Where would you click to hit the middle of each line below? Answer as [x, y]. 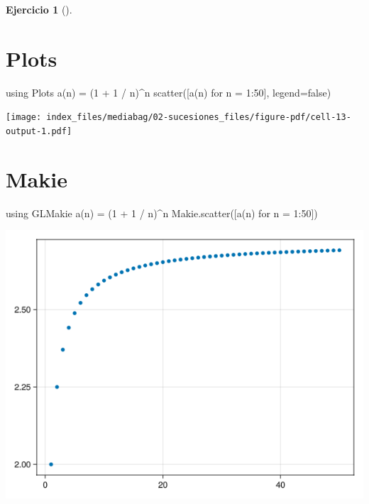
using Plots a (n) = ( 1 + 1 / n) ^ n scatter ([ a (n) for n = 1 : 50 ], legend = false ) [169, 92]
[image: [24, 117]
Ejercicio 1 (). [39, 9]
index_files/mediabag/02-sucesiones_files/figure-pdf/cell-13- [199, 117]
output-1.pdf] [39, 131]
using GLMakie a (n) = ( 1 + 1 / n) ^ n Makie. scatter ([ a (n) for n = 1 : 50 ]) [162, 213]
